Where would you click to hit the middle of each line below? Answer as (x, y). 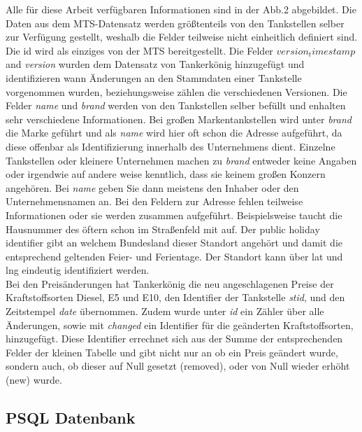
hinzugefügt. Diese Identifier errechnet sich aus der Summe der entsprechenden (174, 339)
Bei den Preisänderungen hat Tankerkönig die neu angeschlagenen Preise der (170, 283)
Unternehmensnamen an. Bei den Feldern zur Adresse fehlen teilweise (154, 201)
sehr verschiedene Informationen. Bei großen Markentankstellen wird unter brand (179, 119)
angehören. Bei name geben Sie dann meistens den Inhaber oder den (152, 187)
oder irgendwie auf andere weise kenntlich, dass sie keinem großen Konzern (166, 174)
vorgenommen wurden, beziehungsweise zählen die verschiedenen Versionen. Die (176, 91)
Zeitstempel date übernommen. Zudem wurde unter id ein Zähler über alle (165, 311)
